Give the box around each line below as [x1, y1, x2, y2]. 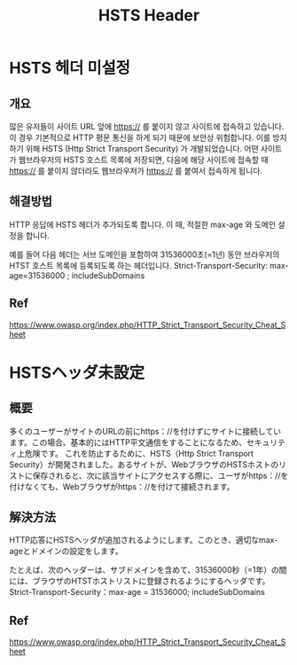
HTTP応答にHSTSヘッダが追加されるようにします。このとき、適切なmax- [9, 535, 278, 545]
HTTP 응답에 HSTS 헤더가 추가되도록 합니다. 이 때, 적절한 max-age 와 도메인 [9, 219, 277, 230]
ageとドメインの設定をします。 [9, 546, 124, 557]
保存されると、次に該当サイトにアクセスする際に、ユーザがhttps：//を [32, 470, 289, 481]
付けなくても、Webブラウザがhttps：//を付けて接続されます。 [9, 481, 235, 492]
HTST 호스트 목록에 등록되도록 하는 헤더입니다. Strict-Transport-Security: [9, 260, 269, 270]
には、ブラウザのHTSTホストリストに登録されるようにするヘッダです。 [9, 575, 270, 586]
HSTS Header [98, 5, 200, 26]
